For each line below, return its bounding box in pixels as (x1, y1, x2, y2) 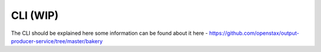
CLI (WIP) (11, 9, 59, 22)
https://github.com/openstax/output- (209, 30, 300, 37)
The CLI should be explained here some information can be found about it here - (11, 30, 208, 37)
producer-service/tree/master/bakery (11, 37, 103, 44)
